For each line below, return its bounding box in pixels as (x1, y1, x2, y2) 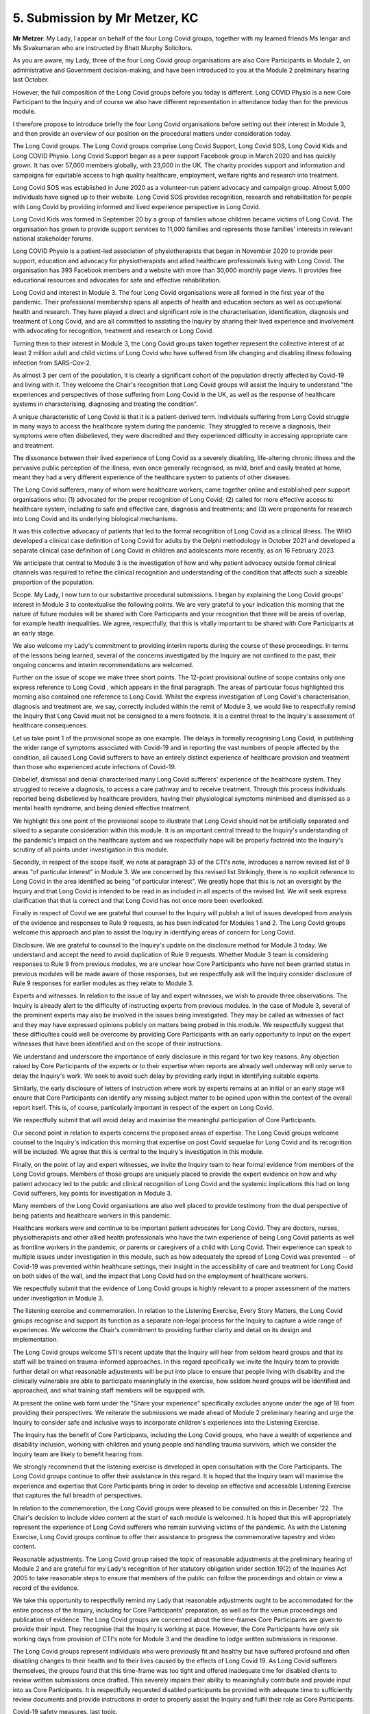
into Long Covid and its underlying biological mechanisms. (12, 514, 178, 522)
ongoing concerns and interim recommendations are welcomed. (12, 660, 194, 668)
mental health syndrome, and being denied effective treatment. (12, 804, 191, 812)
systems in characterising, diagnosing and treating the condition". (12, 400, 199, 408)
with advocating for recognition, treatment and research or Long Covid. (12, 326, 214, 335)
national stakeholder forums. (12, 234, 94, 243)
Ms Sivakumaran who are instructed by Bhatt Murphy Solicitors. (12, 43, 193, 51)
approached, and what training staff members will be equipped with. (12, 1386, 206, 1395)
